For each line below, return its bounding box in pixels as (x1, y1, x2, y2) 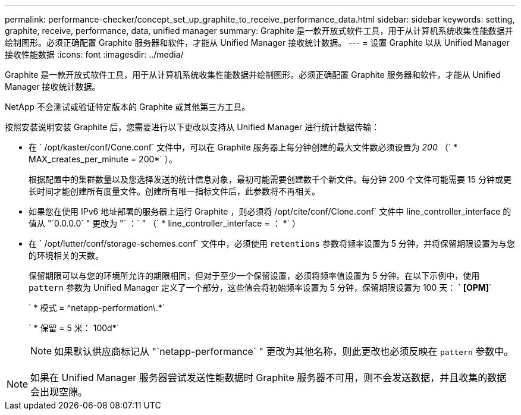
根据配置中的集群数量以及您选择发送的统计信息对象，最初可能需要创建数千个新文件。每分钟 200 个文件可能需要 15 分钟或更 (29, 174, 511, 184)
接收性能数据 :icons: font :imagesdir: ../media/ (5, 49, 184, 59)
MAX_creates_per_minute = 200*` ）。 (29, 154, 177, 164)
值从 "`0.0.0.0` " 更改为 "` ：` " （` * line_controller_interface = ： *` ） (29, 218, 301, 228)
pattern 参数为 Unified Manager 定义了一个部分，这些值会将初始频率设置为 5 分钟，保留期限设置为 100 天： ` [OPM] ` (29, 282, 492, 293)
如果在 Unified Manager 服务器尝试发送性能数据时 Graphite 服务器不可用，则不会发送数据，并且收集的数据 (30, 372, 507, 383)
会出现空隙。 (30, 386, 88, 398)
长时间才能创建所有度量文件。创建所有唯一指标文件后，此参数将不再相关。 (29, 186, 320, 196)
